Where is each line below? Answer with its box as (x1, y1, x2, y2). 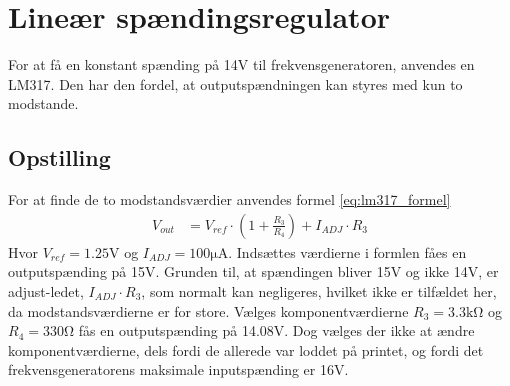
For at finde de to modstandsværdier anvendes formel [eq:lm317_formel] (8, 189, 451, 210)
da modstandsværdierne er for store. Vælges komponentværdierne (8, 300, 409, 321)
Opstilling (8, 142, 111, 173)
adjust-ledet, (8, 280, 84, 301)
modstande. (8, 93, 79, 114)
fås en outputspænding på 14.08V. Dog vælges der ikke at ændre (78, 320, 475, 341)
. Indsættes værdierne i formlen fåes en (228, 241, 467, 262)
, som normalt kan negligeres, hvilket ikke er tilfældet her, (141, 280, 497, 301)
